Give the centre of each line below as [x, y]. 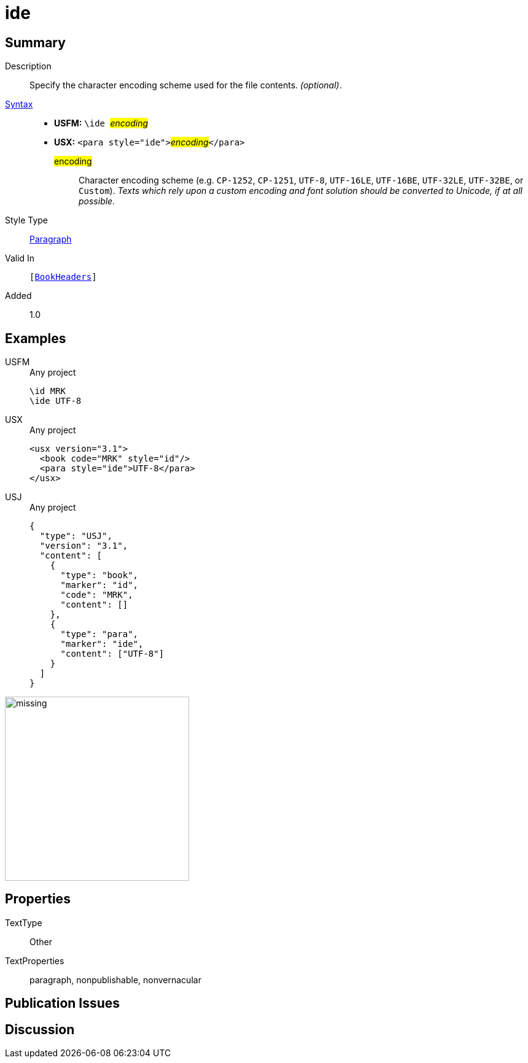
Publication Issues [63, 1003]
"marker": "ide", [102, 644]
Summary [35, 42]
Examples [36, 338]
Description [28, 66]
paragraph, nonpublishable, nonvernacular [115, 980]
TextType [24, 922]
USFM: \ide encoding [101, 123]
